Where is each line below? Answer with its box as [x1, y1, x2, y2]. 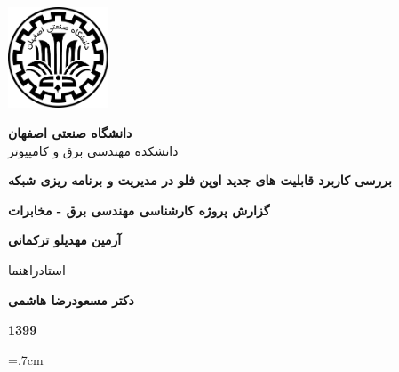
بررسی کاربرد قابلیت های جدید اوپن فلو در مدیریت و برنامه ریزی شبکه [8, 171, 392, 190]
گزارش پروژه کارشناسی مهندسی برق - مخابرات [8, 200, 270, 219]
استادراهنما [8, 260, 66, 279]
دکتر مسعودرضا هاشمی [8, 290, 134, 309]
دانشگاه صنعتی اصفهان [8, 123, 132, 142]
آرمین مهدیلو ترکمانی [8, 230, 122, 249]
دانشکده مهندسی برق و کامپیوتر [8, 141, 179, 159]
